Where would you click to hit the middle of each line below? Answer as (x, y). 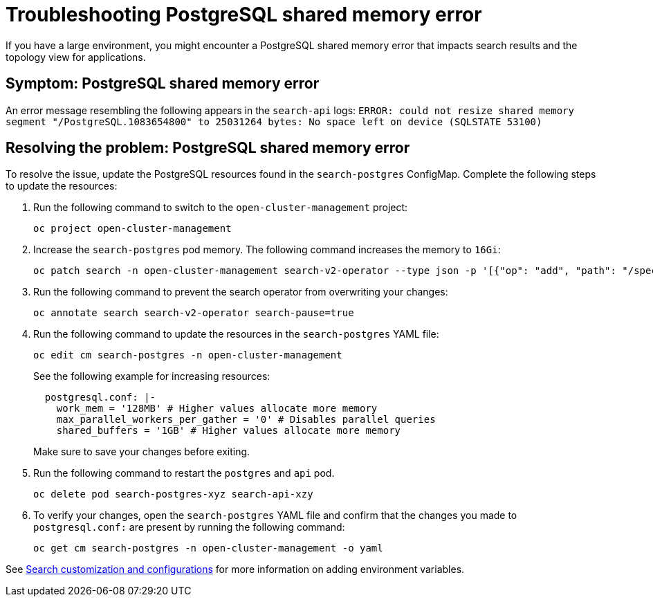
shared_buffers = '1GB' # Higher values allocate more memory (229, 431)
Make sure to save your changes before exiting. (142, 452)
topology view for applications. (76, 57)
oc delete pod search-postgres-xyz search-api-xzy (173, 494)
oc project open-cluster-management (132, 229)
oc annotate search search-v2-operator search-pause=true (194, 313)
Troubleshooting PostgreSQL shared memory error (244, 15)
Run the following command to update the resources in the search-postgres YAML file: (236, 334)
